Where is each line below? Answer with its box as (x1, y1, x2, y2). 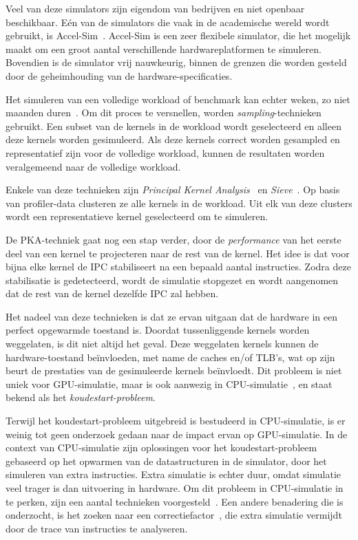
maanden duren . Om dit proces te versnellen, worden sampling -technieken (6, 105, 322, 120)
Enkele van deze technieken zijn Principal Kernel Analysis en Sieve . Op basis (6, 182, 340, 197)
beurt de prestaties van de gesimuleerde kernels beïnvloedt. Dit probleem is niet (6, 363, 342, 378)
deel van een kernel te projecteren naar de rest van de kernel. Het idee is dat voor (6, 246, 350, 260)
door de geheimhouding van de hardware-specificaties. (6, 68, 233, 83)
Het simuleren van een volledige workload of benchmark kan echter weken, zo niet (6, 91, 350, 106)
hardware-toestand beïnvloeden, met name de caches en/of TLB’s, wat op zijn (6, 349, 335, 364)
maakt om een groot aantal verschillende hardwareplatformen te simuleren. (6, 41, 322, 56)
